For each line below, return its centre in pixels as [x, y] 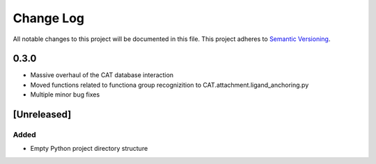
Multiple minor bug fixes [65, 95]
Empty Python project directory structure [89, 149]
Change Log [49, 18]
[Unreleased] [42, 115]
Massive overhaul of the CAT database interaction [102, 75]
